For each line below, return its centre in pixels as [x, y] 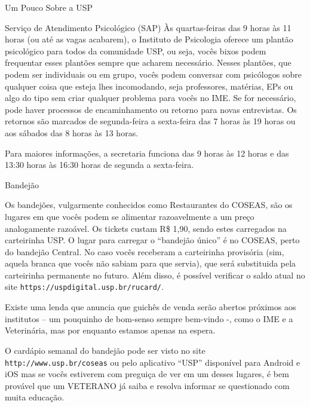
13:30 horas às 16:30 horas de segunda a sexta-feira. [99, 165]
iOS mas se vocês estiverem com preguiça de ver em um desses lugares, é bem [147, 374]
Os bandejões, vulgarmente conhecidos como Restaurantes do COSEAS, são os [149, 205]
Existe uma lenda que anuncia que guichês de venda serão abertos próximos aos [151, 307]
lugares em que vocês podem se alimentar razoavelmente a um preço [130, 216]
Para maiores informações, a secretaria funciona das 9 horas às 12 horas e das [147, 153]
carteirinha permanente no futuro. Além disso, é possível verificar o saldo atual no [155, 275]
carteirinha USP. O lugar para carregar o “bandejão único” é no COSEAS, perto [152, 240]
